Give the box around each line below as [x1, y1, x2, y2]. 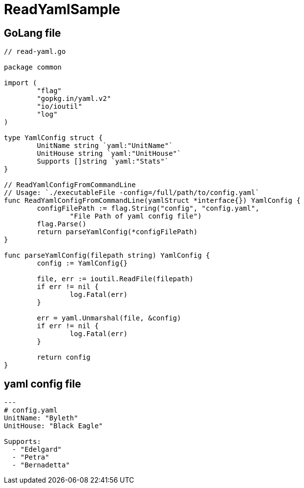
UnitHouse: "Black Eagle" [4, 422, 103, 430]
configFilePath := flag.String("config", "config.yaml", [37, 204, 260, 213]
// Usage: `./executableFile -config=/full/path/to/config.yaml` [4, 189, 260, 197]
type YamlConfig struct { [4, 134, 103, 142]
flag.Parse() [37, 220, 87, 228]
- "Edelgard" [12, 445, 62, 454]
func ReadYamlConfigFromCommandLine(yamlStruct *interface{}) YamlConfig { [4, 196, 301, 205]
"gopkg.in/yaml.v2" [37, 95, 111, 103]
